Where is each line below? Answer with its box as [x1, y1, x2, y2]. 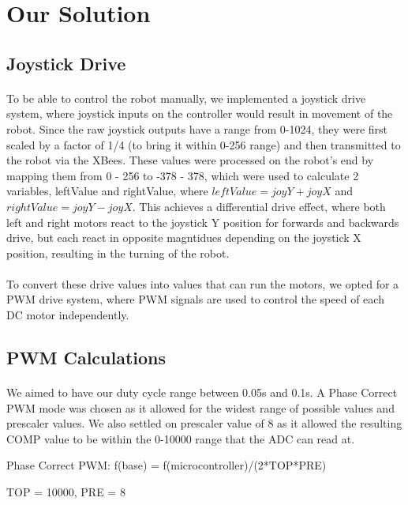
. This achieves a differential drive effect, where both [132, 198, 386, 214]
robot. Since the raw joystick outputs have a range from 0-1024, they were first [6, 120, 388, 137]
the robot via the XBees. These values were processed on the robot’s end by [6, 152, 374, 168]
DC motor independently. [6, 307, 129, 323]
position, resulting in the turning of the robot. [6, 244, 230, 261]
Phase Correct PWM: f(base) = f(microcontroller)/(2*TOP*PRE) [6, 457, 327, 473]
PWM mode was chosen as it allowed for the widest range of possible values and [6, 399, 395, 416]
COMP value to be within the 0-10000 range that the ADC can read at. [6, 430, 355, 447]
